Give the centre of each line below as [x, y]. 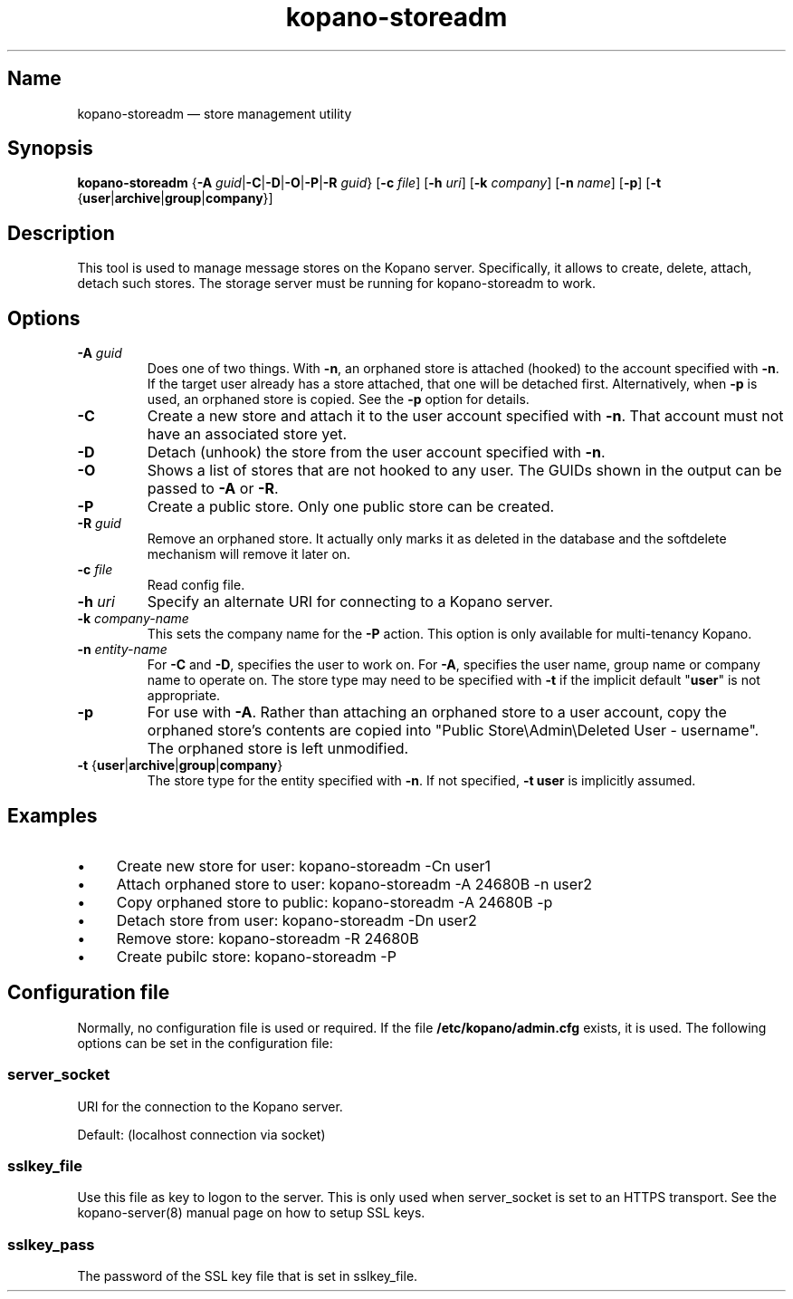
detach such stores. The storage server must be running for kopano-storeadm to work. [336, 284]
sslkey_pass [51, 1244]
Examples [53, 815]
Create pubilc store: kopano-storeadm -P [256, 956]
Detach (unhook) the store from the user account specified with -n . [376, 452]
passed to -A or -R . [213, 489]
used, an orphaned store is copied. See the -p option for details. [338, 399]
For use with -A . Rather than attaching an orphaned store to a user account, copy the [437, 712]
